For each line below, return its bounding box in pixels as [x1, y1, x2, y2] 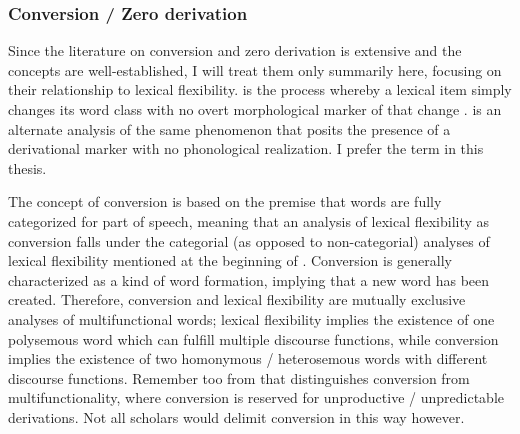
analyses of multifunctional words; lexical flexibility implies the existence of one [8, 308, 495, 329]
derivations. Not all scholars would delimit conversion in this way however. [8, 406, 465, 427]
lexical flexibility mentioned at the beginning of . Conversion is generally [8, 250, 452, 271]
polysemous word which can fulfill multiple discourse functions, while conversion [8, 328, 499, 349]
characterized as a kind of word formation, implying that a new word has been [8, 269, 490, 290]
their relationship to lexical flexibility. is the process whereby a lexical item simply [8, 79, 512, 100]
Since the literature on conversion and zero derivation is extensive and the [8, 40, 462, 61]
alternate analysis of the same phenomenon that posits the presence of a [8, 118, 451, 139]
